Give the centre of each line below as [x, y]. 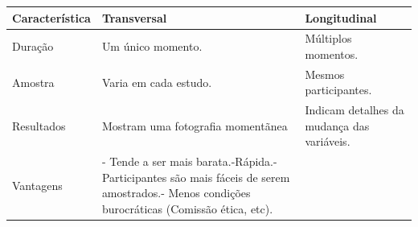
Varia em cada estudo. [157, 82]
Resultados [39, 125]
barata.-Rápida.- [237, 161]
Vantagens [37, 185]
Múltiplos [328, 38]
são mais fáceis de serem [230, 177]
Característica [51, 17]
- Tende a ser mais [147, 161]
